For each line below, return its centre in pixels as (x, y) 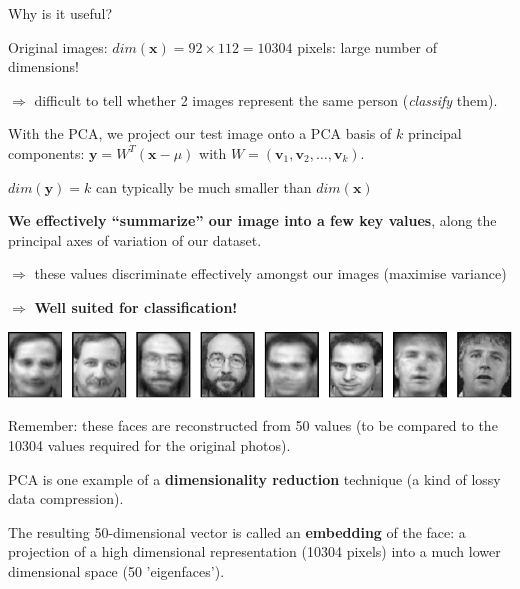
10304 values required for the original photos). (149, 444)
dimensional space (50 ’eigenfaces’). (116, 570)
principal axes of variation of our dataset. (135, 239)
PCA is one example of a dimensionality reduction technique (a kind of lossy (254, 478)
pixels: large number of (367, 46)
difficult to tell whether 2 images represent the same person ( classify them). (266, 99)
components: (46, 152)
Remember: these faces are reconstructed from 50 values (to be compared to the (253, 425)
